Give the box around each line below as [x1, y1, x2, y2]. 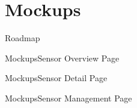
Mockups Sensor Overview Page [5, 51, 120, 64]
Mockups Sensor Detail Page [5, 72, 108, 84]
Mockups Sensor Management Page [5, 91, 132, 104]
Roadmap [5, 32, 40, 44]
